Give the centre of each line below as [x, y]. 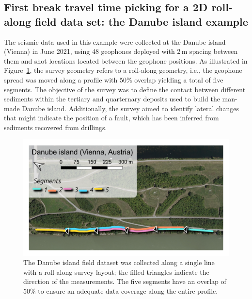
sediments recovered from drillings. [55, 127]
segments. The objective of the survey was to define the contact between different [125, 89]
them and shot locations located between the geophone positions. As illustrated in [126, 60]
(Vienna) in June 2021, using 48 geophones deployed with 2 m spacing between [121, 51]
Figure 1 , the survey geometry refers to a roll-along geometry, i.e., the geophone [123, 70]
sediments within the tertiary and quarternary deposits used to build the [112, 99]
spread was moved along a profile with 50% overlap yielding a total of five [114, 79]
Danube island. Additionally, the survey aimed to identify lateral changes [131, 108]
